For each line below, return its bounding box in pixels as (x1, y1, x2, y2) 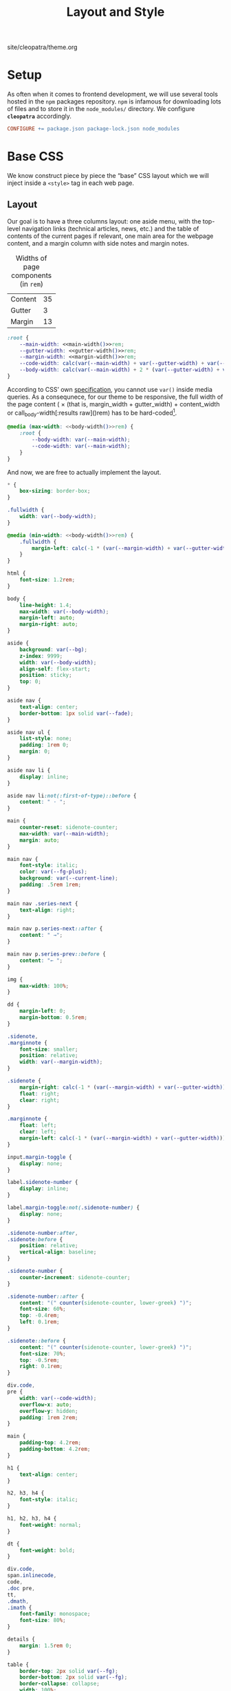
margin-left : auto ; (19, 615, 76, 622)
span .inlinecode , (7, 1572, 57, 1579)
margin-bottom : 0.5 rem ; (19, 1014, 88, 1021)
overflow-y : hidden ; (19, 1407, 78, 1414)
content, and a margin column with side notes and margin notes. (7, 239, 189, 247)
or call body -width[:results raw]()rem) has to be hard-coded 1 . (7, 407, 177, 418)
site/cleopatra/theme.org (7, 43, 78, 52)
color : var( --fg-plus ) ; (19, 869, 88, 876)
